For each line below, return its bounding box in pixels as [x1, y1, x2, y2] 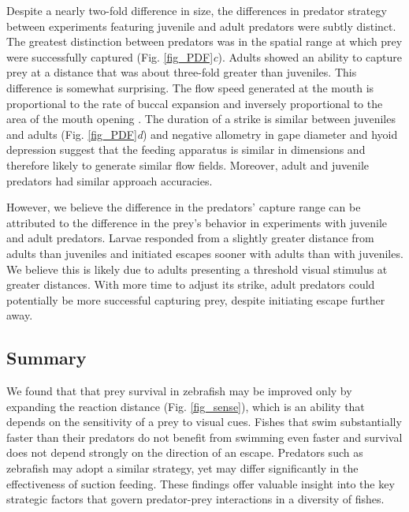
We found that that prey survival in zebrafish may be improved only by [6, 383, 352, 399]
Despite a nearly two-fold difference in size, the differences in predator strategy [6, 2, 387, 18]
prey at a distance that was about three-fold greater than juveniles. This [6, 64, 357, 80]
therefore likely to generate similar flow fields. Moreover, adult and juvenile [6, 156, 370, 173]
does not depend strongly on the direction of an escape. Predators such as [6, 444, 363, 461]
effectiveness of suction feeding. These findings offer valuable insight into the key [6, 475, 395, 491]
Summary [6, 346, 87, 370]
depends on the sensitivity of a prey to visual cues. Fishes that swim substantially [6, 413, 402, 430]
